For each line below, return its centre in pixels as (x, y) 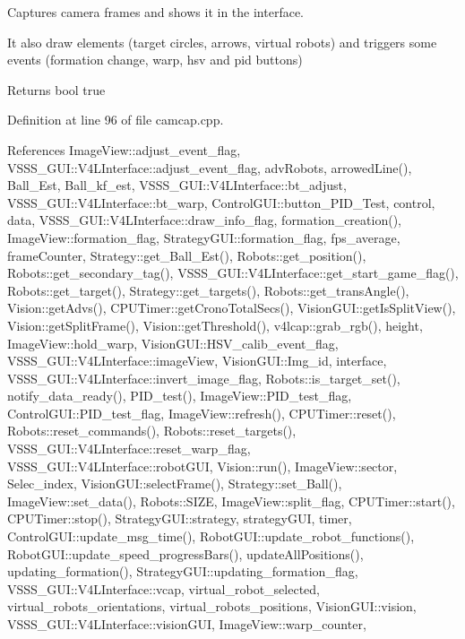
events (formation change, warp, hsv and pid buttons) (155, 60)
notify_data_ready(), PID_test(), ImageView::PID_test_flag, (180, 396)
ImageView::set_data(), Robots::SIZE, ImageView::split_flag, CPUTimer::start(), (231, 501)
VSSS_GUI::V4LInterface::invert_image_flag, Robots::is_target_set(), (204, 378)
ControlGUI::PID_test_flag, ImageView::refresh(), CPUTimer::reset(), (202, 413)
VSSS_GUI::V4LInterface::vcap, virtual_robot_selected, (164, 588)
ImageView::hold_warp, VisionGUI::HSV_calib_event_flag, (173, 343)
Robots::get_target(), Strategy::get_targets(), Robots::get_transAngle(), (208, 290)
